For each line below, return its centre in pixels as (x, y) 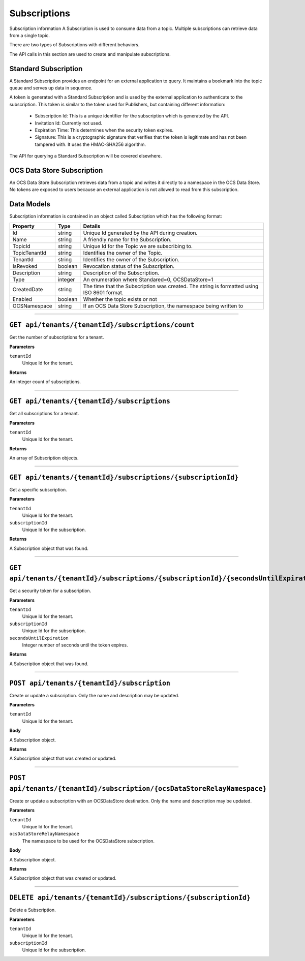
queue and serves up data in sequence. (51, 88)
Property (24, 226)
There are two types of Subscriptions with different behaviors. (74, 45)
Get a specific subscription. (38, 489)
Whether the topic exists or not (120, 299)
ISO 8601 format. (103, 292)
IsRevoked (25, 266)
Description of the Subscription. (121, 273)
